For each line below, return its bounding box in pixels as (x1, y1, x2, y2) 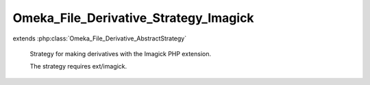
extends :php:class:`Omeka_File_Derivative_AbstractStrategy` (12, 34, 187, 42)
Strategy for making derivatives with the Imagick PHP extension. (29, 49, 212, 58)
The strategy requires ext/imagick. (29, 62, 127, 71)
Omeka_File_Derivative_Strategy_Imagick (12, 10, 254, 25)
